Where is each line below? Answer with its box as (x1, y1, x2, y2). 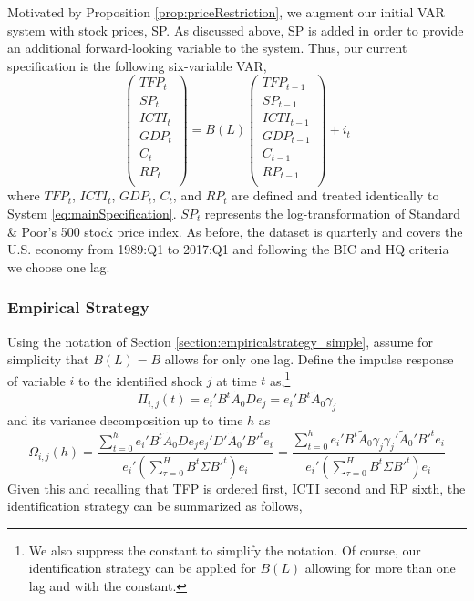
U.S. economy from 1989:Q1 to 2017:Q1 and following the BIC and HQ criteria (7, 239, 449, 259)
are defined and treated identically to (232, 186, 439, 205)
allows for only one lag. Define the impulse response (164, 350, 454, 369)
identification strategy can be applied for (28, 558, 256, 577)
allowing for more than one (304, 558, 456, 577)
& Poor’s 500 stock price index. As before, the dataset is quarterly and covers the (7, 221, 463, 240)
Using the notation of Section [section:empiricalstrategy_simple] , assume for (7, 331, 433, 351)
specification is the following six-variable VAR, (7, 56, 267, 75)
